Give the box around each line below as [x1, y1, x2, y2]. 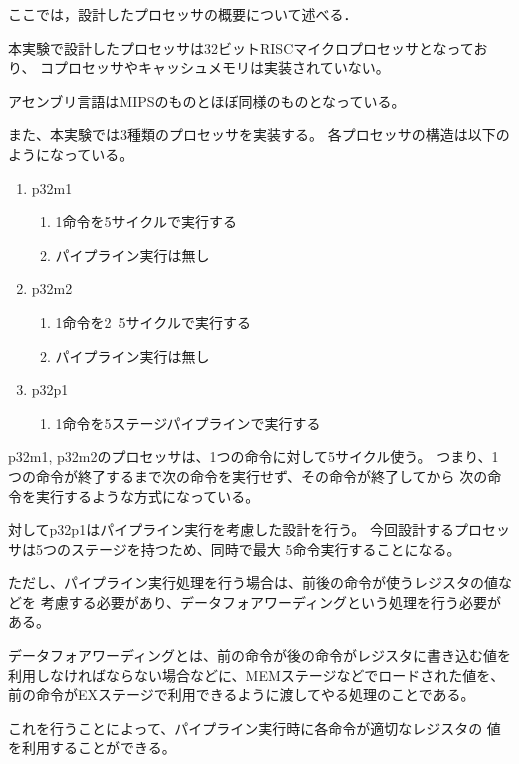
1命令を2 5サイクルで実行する [55, 311, 251, 332]
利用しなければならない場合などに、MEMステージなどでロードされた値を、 [8, 664, 505, 685]
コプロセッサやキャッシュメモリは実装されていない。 [40, 57, 390, 78]
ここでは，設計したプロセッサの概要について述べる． [8, 4, 358, 24]
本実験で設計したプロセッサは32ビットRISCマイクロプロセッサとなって [8, 37, 474, 58]
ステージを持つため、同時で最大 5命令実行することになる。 [70, 538, 461, 559]
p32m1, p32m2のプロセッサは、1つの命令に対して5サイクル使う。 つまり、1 [8, 446, 499, 467]
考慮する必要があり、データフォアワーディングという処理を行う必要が [40, 591, 502, 612]
